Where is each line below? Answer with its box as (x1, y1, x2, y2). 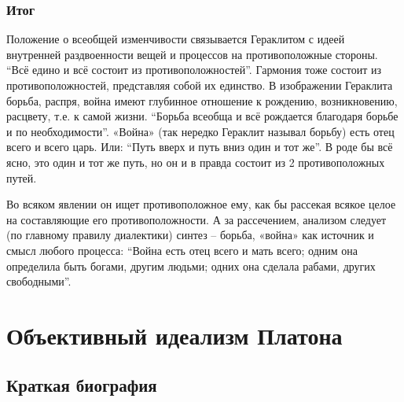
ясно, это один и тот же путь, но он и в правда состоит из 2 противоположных (6, 153, 385, 170)
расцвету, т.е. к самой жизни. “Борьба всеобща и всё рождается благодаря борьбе (6, 108, 398, 124)
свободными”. (6, 273, 72, 290)
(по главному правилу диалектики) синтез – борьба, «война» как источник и (6, 227, 374, 243)
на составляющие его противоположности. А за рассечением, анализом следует (6, 211, 387, 227)
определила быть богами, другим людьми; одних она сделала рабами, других (6, 257, 376, 274)
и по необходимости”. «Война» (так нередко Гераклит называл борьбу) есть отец (6, 123, 395, 139)
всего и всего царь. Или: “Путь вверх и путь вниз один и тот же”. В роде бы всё (6, 138, 393, 155)
